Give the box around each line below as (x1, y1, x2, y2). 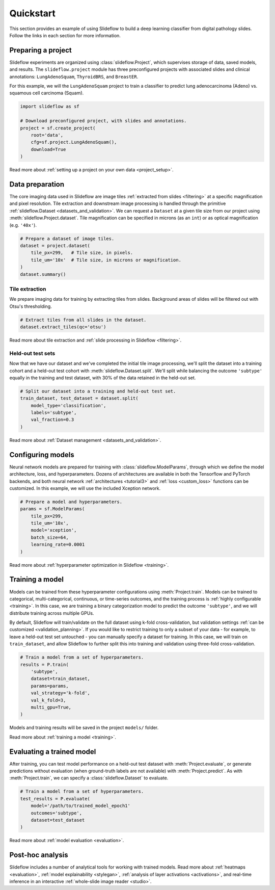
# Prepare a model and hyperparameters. (20, 499, 122, 505)
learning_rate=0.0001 (31, 542, 85, 547)
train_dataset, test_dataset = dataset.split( (20, 396, 139, 401)
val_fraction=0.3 (31, 417, 74, 423)
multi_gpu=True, (31, 704, 71, 710)
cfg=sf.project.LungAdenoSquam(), (31, 139, 117, 145)
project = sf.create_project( (20, 125, 96, 131)
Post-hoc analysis (9, 851, 68, 859)
